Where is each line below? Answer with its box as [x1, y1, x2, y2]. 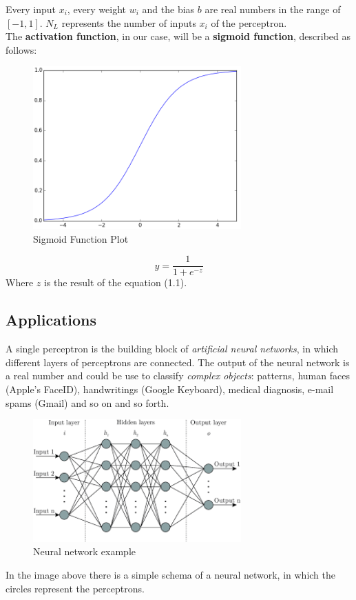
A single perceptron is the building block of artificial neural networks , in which [6, 341, 339, 356]
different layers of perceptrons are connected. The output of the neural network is [6, 354, 350, 369]
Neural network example [33, 544, 136, 559]
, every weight [67, 2, 127, 16]
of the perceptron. [211, 15, 287, 30]
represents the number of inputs [61, 15, 196, 30]
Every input [6, 2, 56, 16]
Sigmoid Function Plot [33, 231, 129, 246]
